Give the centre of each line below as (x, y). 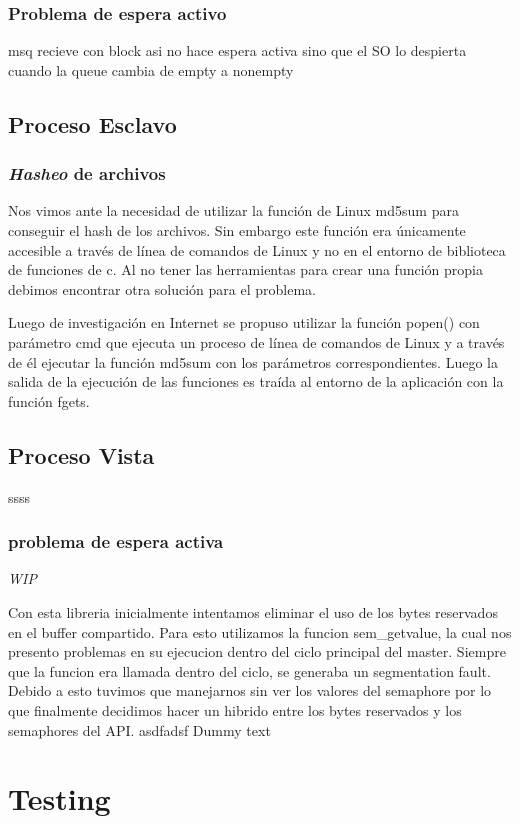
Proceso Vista (81, 454)
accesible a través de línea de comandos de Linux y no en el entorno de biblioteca (257, 249)
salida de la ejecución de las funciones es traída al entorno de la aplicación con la (256, 381)
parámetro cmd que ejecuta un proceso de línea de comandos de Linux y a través (256, 341)
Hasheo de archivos (87, 173)
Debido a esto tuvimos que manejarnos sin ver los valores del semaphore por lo (250, 690)
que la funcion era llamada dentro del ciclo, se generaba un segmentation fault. (249, 670)
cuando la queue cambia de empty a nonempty (151, 69)
